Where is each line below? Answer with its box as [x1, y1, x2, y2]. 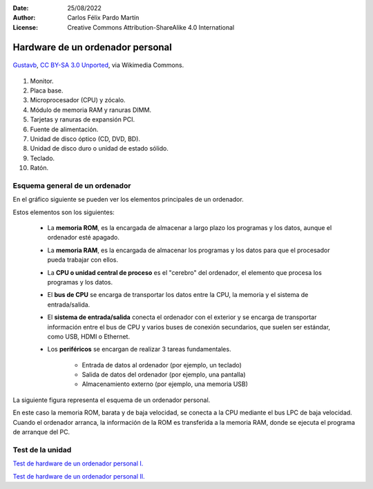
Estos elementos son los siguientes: [12, 208, 115, 216]
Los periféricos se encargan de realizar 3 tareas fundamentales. [47, 345, 231, 354]
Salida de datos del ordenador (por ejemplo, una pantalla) [82, 370, 246, 379]
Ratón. [30, 164, 48, 172]
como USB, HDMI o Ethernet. [47, 332, 131, 341]
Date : [12, 4, 29, 12]
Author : [12, 14, 36, 22]
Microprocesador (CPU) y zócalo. [30, 96, 126, 104]
